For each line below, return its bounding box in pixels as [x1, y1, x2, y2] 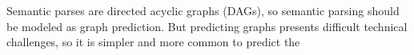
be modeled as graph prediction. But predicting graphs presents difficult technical [6, 18, 408, 34]
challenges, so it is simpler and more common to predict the [6, 33, 300, 50]
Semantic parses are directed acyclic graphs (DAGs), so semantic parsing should [6, 2, 400, 18]
